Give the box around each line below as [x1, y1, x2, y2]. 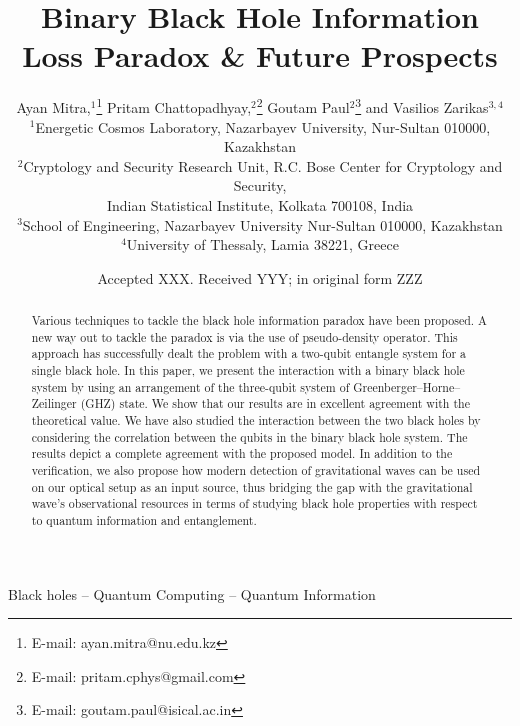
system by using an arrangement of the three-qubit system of [31, 378, 350, 395]
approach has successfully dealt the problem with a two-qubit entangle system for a [31, 345, 466, 362]
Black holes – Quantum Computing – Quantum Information [8, 583, 376, 604]
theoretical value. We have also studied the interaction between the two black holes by [31, 412, 481, 429]
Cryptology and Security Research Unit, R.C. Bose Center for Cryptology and [23, 155, 503, 176]
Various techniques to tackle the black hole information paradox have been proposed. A [31, 312, 487, 329]
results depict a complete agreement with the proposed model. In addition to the [31, 445, 453, 462]
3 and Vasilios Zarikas [355, 94, 489, 117]
